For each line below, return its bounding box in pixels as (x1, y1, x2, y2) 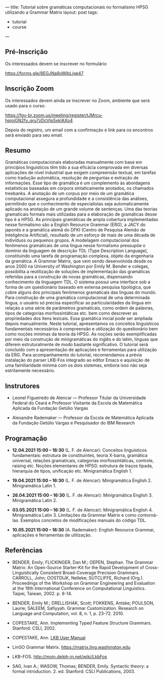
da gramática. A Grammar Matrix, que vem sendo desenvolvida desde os (5, 258, 153, 264)
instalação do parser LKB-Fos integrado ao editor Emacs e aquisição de (5, 357, 150, 363)
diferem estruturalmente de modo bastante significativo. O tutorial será (5, 342, 148, 348)
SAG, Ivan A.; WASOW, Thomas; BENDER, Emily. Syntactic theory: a (12, 663, 149, 669)
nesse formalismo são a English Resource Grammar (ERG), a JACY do (5, 222, 146, 227)
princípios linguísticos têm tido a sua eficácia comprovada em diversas (5, 164, 148, 171)
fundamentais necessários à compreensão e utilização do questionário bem (5, 326, 158, 332)
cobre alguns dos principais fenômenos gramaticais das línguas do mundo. (5, 289, 157, 296)
